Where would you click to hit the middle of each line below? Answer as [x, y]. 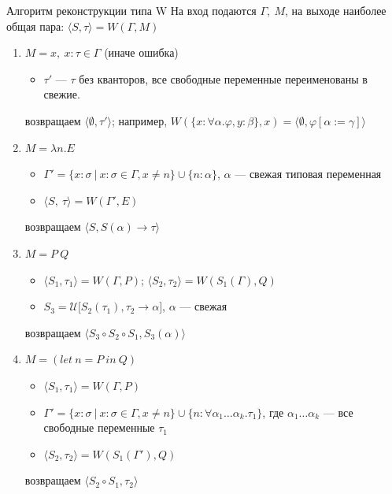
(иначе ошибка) [141, 52]
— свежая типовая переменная [308, 174]
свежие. [62, 94]
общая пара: [35, 26]
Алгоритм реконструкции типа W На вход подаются [131, 10]
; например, [140, 120]
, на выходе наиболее [336, 10]
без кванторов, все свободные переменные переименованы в [223, 78]
